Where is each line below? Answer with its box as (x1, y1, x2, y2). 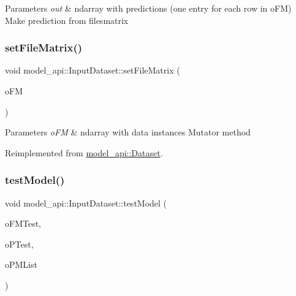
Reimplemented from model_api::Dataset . (5, 146, 163, 159)
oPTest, (5, 237, 34, 250)
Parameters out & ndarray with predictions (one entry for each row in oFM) (5, 2, 292, 14)
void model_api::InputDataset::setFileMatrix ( (5, 64, 180, 77)
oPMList (5, 258, 37, 271)
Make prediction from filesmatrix (5, 13, 129, 26)
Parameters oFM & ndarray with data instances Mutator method (5, 126, 251, 139)
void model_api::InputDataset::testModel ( (5, 196, 167, 209)
